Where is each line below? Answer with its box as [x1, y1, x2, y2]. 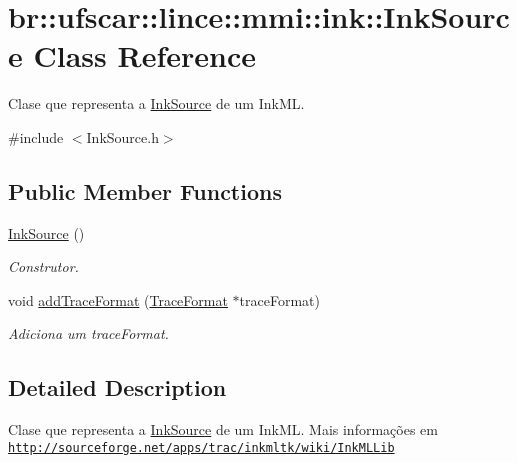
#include [8, 126, 64, 147]
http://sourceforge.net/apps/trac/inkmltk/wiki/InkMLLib [8, 440, 395, 455]
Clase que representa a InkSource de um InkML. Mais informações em [8, 419, 438, 440]
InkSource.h [86, 126, 159, 147]
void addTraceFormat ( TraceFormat [8, 289, 228, 310]
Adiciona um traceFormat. [8, 323, 169, 344]
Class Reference [33, 35, 256, 76]
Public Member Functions [8, 175, 282, 206]
